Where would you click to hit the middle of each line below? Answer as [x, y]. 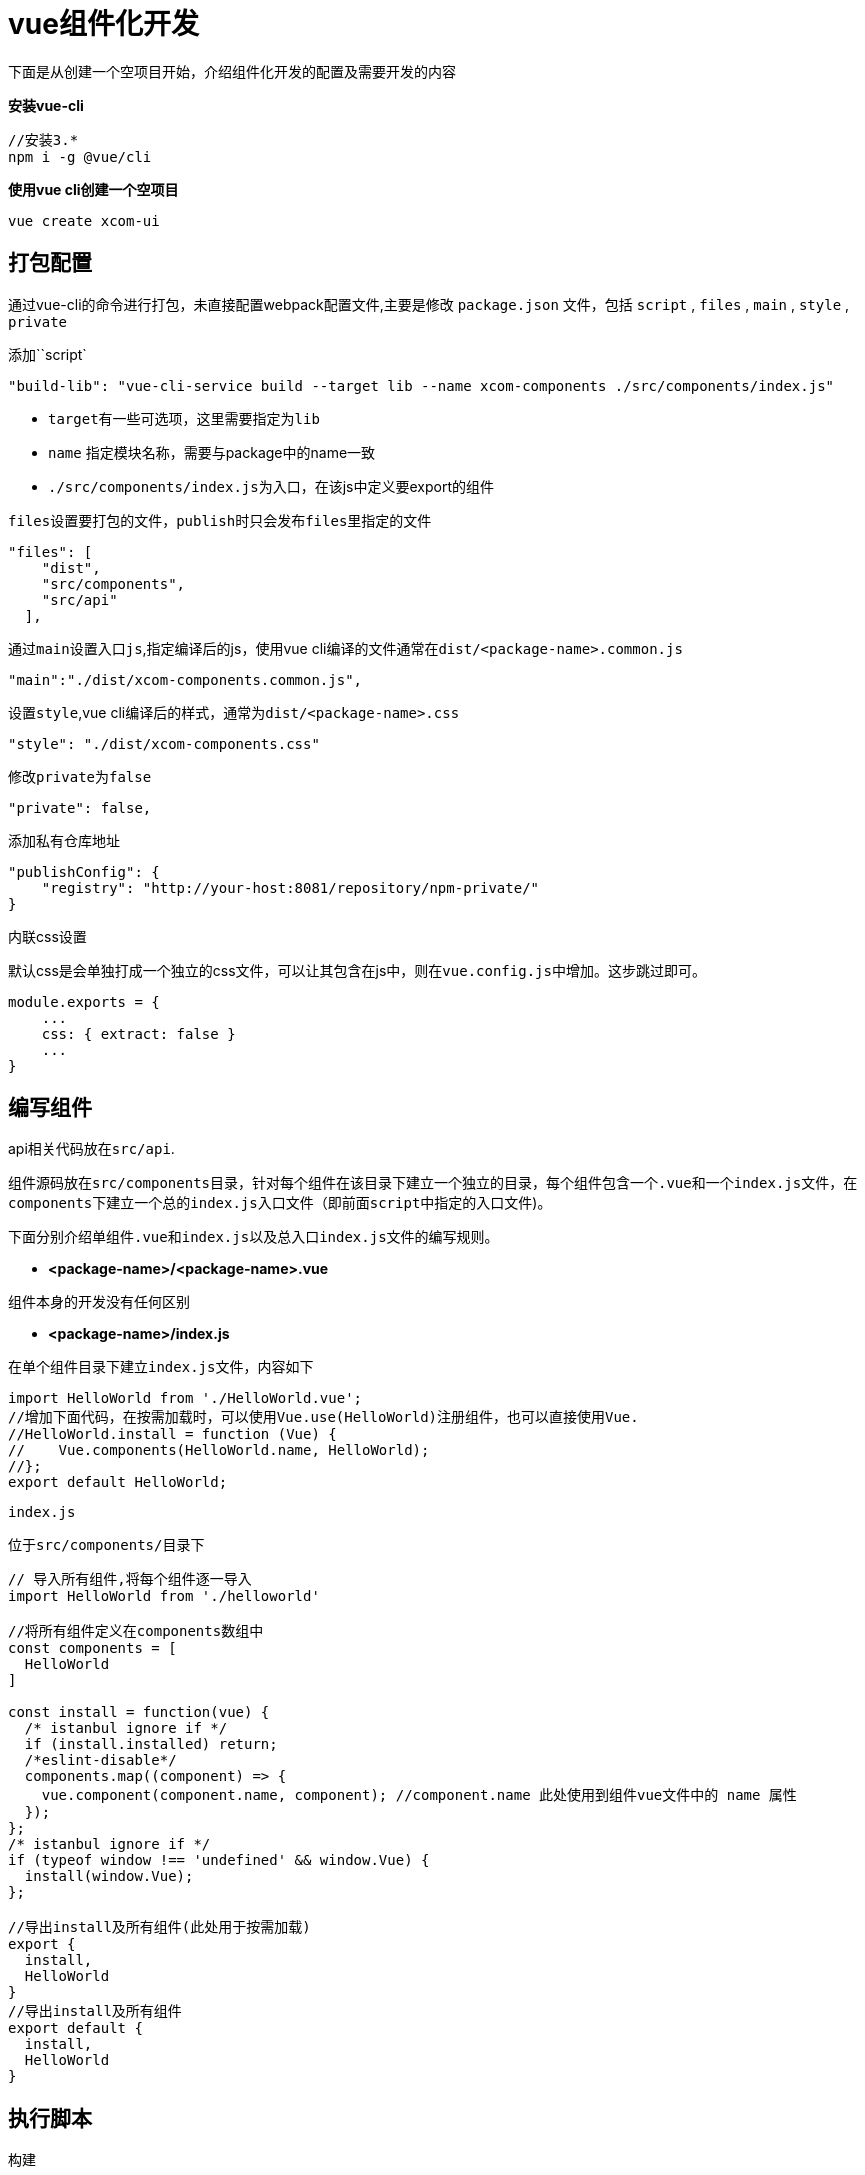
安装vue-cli [46, 105]
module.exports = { [84, 1001]
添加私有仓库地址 [64, 840]
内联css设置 [47, 936]
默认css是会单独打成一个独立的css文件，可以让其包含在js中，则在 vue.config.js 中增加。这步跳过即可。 [357, 970]
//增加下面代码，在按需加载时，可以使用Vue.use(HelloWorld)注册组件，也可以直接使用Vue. [323, 1417]
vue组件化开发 [103, 24]
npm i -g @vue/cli [80, 156]
